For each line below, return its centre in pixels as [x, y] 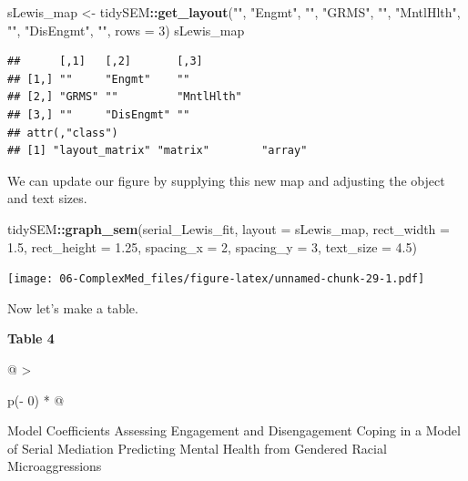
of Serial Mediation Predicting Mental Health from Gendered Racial [197, 448]
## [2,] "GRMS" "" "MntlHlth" [125, 97]
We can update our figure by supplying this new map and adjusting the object [226, 180]
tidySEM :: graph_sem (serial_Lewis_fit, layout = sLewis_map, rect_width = [229, 228]
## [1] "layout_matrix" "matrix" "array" [158, 151]
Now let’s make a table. [73, 307]
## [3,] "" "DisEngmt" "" [99, 114]
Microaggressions [55, 466]
